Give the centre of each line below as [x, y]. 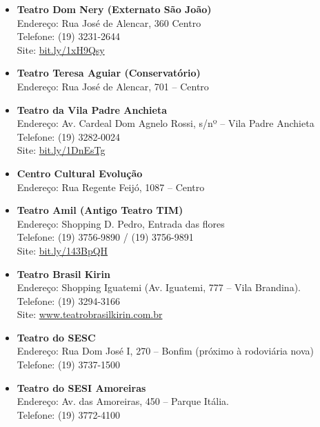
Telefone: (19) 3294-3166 [69, 300]
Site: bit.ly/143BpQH [62, 250]
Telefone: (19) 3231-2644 [69, 36]
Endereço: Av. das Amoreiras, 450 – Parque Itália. [123, 401]
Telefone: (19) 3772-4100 [69, 414]
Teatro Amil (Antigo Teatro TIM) [100, 210]
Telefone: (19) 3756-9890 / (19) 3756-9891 [105, 237]
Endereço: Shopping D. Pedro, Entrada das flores [121, 223]
